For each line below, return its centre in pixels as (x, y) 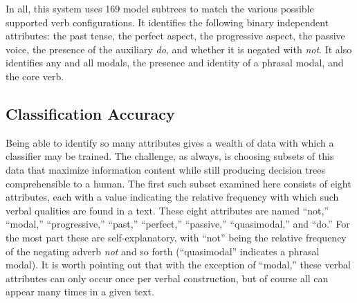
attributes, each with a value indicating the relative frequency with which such (172, 197)
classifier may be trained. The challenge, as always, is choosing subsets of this (170, 156)
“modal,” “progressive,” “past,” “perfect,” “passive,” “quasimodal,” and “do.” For (178, 224)
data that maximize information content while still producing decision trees (165, 169)
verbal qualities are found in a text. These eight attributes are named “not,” (167, 210)
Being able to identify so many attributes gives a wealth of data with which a (170, 142)
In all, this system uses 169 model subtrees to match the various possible (160, 8)
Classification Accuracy (90, 113)
